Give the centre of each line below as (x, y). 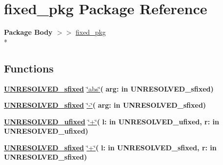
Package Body (28, 32)
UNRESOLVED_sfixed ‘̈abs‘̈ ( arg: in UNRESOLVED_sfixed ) (109, 88)
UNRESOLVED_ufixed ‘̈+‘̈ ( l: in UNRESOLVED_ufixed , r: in (111, 121)
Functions (29, 68)
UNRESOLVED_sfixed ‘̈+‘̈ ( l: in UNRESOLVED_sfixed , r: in (110, 147)
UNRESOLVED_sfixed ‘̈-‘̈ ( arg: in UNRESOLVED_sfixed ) (105, 105)
